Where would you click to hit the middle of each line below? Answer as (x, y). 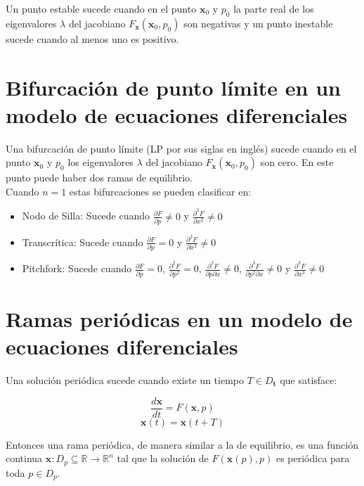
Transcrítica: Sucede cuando (83, 242)
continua (24, 458)
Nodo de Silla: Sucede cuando (86, 216)
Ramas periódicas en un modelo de (179, 318)
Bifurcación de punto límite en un (174, 87)
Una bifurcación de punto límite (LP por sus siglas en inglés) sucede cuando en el (181, 148)
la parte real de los (274, 8)
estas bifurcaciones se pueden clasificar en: (160, 191)
